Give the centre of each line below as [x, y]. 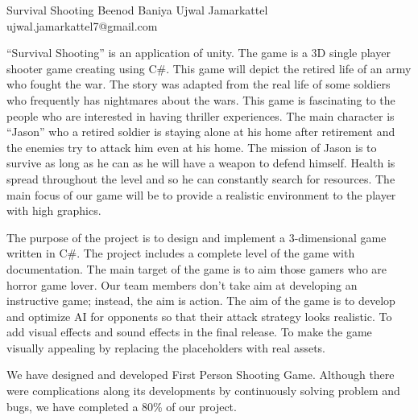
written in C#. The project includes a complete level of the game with [181, 253]
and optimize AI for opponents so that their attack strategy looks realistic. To [199, 316]
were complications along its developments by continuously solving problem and [203, 391]
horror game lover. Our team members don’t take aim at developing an [182, 284]
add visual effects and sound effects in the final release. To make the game [189, 332]
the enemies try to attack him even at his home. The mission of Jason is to [192, 147]
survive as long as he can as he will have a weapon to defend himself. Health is [201, 163]
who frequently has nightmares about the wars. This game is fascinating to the [201, 99]
